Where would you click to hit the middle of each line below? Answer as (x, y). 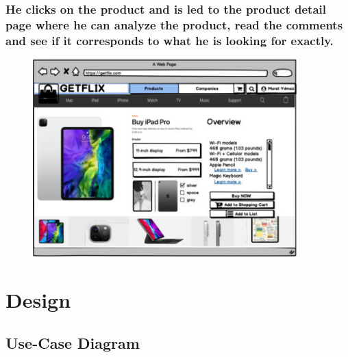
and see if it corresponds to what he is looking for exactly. (170, 40)
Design (38, 299)
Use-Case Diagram (73, 343)
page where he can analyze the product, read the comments (174, 24)
